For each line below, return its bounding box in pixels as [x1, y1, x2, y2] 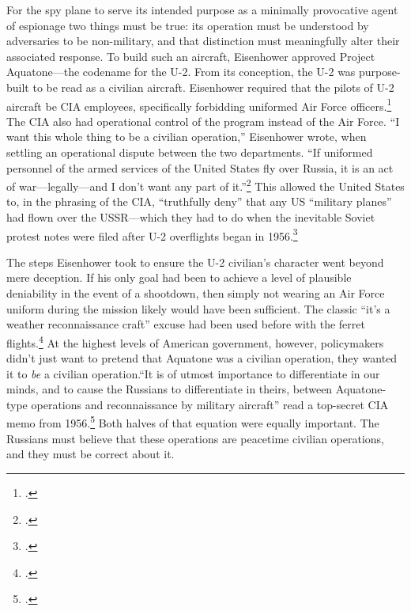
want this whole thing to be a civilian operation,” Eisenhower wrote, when [6, 128, 367, 145]
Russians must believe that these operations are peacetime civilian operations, [6, 430, 384, 446]
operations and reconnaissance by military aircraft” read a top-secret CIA [31, 396, 389, 412]
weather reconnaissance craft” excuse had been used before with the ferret [6, 316, 365, 332]
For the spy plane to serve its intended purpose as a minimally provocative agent [6, 2, 398, 17]
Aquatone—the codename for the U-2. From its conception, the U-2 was [6, 63, 356, 80]
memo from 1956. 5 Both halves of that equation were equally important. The [6, 412, 379, 431]
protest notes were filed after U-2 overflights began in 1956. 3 [6, 225, 298, 244]
